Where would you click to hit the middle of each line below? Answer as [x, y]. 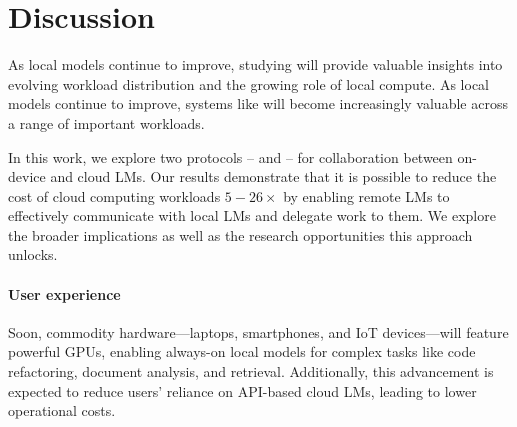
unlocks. [33, 254]
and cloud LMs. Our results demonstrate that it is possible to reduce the [273, 176]
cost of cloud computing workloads [114, 195]
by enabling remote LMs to [366, 195]
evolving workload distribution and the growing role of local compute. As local [249, 83]
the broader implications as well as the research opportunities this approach [240, 234]
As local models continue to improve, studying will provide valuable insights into [255, 64]
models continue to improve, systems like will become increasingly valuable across [258, 103]
